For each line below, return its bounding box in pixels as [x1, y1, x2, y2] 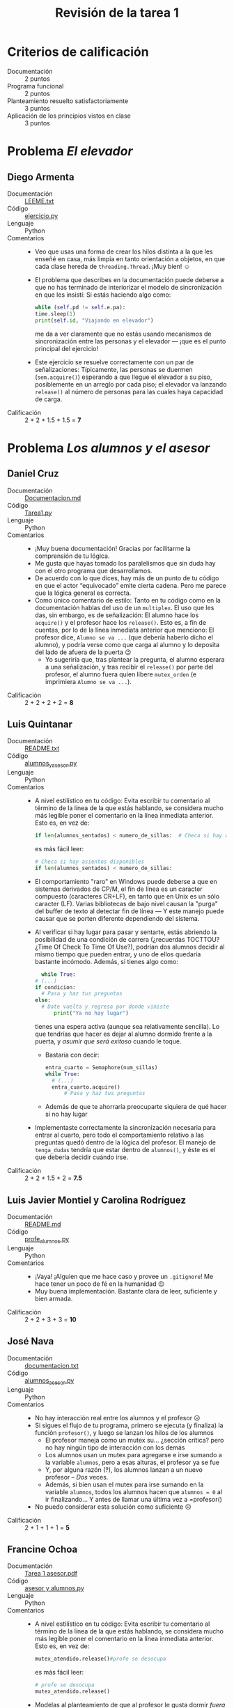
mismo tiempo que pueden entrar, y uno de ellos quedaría [34, 949, 201, 958]
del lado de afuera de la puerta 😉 [34, 648, 132, 656]
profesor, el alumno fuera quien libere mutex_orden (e [45, 670, 197, 678]
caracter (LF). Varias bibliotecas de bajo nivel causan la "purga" [34, 899, 218, 908]
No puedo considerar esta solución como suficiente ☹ [34, 1503, 192, 1511]
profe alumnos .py [24, 1235, 70, 1245]
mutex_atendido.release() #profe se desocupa [34, 1656, 166, 1663]
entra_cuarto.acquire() [51, 1083, 120, 1091]
